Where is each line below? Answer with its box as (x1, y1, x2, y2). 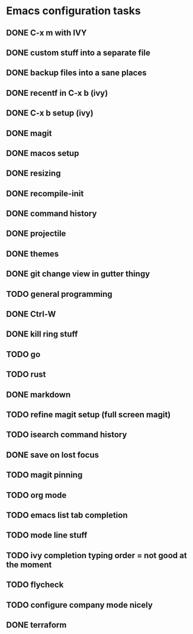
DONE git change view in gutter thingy (6, 269, 150, 279)
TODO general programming (6, 289, 112, 299)
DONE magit (6, 128, 52, 138)
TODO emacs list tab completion (6, 510, 128, 520)
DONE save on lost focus (6, 449, 99, 460)
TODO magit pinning (6, 470, 83, 480)
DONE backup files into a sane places (6, 68, 147, 78)
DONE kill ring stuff (6, 329, 78, 339)
